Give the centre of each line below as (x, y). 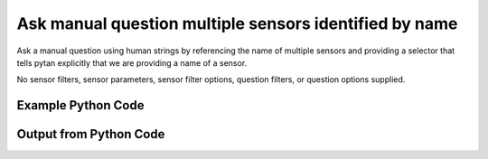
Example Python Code (80, 105)
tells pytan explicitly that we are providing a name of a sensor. (132, 62)
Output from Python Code (91, 134)
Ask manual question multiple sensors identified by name (237, 23)
